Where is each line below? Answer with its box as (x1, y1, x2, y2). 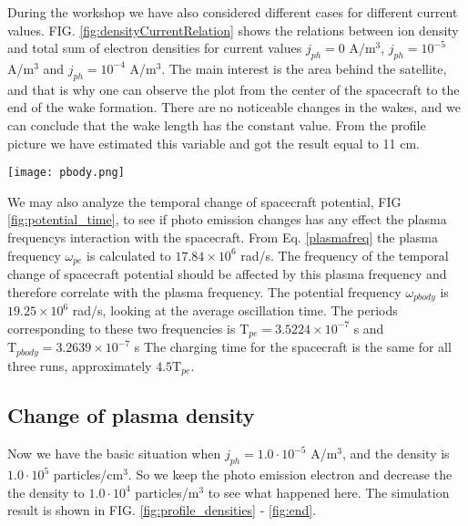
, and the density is (342, 444, 450, 463)
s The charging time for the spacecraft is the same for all (134, 337, 452, 356)
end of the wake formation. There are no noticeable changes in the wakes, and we (7, 98, 461, 117)
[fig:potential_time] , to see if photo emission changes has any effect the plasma (7, 210, 447, 229)
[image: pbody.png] (7, 166, 125, 180)
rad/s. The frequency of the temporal (240, 245, 449, 264)
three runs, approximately (7, 356, 152, 375)
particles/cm (53, 465, 124, 484)
